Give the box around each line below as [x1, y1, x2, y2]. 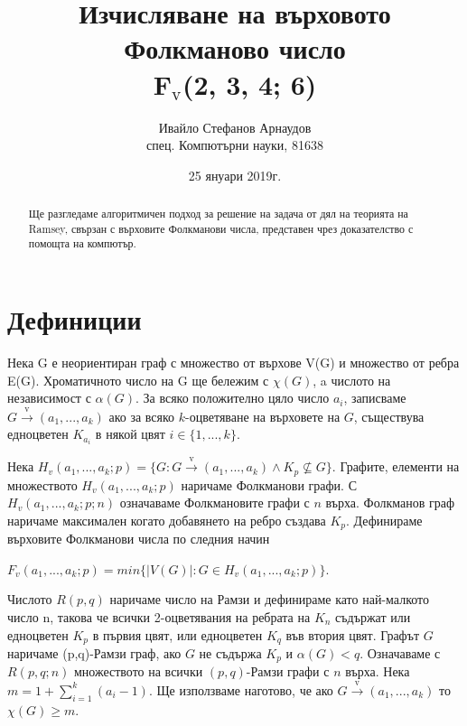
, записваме [343, 388, 406, 407]
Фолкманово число [124, 30, 346, 67]
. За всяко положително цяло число [135, 388, 330, 407]
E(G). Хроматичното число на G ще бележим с [7, 370, 269, 389]
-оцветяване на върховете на [185, 406, 341, 425]
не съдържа [199, 643, 262, 662]
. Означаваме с [360, 643, 441, 662]
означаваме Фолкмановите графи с [119, 493, 310, 512]
